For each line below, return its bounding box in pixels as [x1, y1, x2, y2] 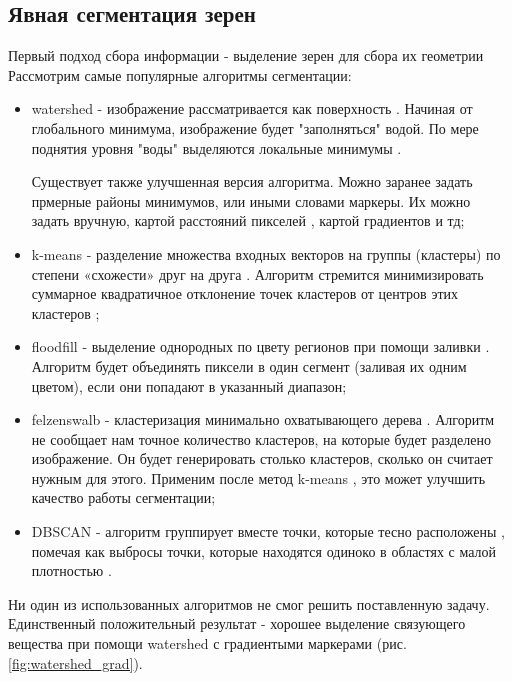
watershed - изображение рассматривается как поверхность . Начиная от [31, 98, 473, 119]
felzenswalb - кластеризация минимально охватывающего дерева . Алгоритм [31, 409, 495, 430]
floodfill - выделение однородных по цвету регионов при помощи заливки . [31, 336, 490, 357]
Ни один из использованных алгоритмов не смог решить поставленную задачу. [8, 593, 490, 614]
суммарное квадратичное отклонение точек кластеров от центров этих [31, 283, 458, 304]
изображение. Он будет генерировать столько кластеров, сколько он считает [31, 448, 493, 469]
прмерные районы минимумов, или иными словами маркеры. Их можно [31, 190, 471, 211]
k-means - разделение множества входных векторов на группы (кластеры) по [31, 243, 501, 264]
